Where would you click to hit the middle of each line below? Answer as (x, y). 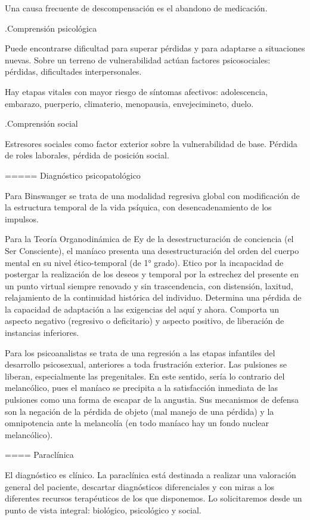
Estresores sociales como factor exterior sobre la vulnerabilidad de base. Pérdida (151, 143)
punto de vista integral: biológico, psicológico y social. (103, 510)
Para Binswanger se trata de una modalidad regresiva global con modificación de (152, 195)
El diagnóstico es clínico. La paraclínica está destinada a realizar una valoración (151, 475)
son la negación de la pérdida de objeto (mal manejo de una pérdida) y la (139, 411)
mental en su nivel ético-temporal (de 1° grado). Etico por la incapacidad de (144, 262)
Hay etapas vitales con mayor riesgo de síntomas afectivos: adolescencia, (137, 91)
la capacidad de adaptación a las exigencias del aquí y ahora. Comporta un (142, 309)
